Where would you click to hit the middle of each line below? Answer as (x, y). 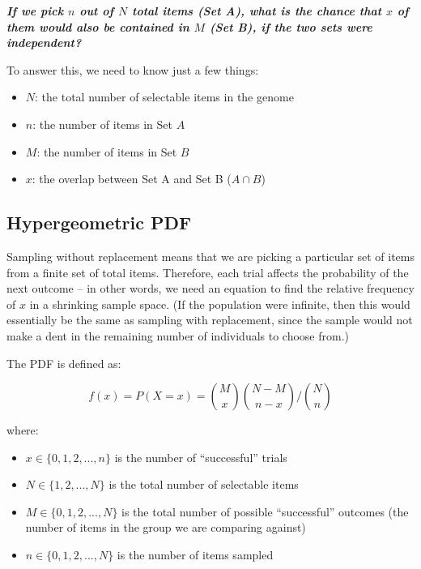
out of (97, 11)
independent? (44, 43)
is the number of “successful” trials (201, 457)
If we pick (35, 11)
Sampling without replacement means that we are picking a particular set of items (210, 256)
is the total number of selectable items (204, 484)
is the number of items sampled (195, 555)
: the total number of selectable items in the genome (164, 97)
